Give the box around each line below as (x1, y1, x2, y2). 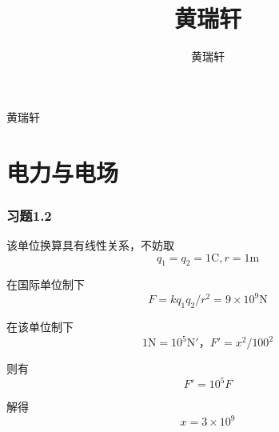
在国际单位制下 (6, 276, 85, 293)
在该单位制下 (6, 318, 74, 335)
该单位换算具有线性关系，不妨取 (6, 236, 174, 253)
